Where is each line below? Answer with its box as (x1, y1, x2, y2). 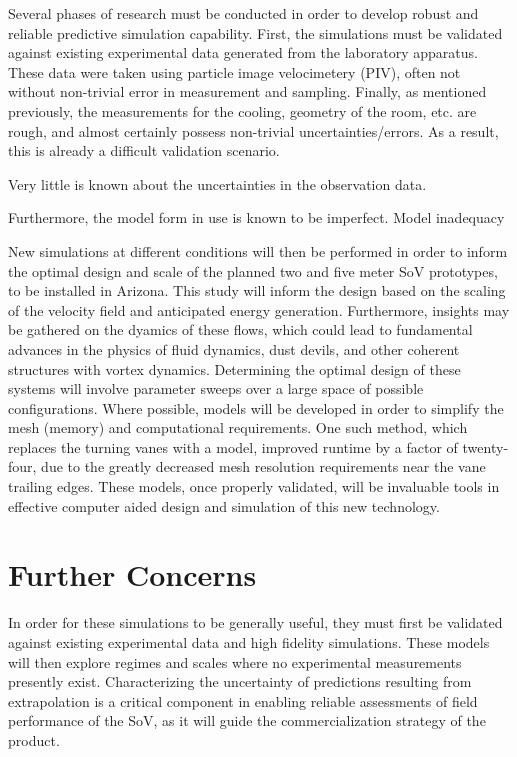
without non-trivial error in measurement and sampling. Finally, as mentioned (8, 81, 487, 102)
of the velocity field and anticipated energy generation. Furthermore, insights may (8, 299, 510, 320)
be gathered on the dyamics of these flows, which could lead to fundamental (8, 319, 473, 340)
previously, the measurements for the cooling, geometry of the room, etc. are (8, 100, 477, 121)
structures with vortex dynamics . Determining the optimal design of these (8, 358, 461, 379)
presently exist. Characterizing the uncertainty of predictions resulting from (8, 671, 472, 692)
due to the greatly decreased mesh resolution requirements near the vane (41, 456, 486, 477)
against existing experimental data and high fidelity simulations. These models (8, 631, 490, 652)
